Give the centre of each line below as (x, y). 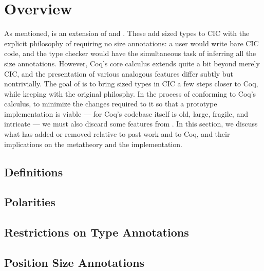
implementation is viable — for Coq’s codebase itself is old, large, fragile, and (126, 113)
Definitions (34, 171)
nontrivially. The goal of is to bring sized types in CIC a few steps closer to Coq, (131, 84)
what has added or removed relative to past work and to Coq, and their (117, 134)
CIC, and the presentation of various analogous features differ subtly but (119, 73)
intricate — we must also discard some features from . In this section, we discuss (131, 124)
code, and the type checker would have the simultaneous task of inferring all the (130, 53)
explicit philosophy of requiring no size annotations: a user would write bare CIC (131, 43)
